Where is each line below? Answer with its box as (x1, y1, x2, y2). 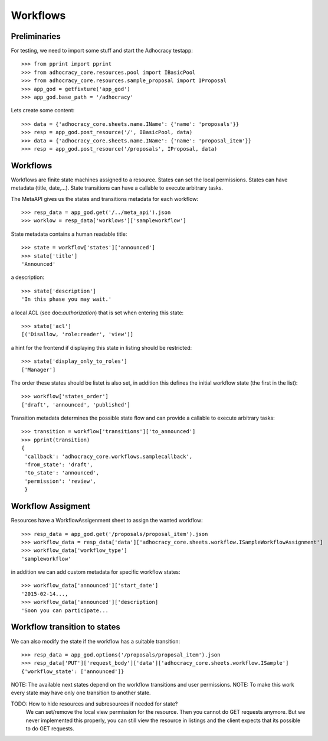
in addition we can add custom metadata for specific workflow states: (11, 568, 181, 576)
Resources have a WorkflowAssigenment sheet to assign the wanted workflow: (11, 517, 203, 524)
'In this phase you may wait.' (21, 296, 112, 303)
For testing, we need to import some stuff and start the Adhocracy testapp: (11, 47, 193, 54)
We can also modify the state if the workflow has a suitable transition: (11, 638, 181, 645)
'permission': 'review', (24, 477, 97, 485)
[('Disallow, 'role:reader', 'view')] (21, 331, 134, 338)
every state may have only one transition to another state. (11, 689, 151, 697)
